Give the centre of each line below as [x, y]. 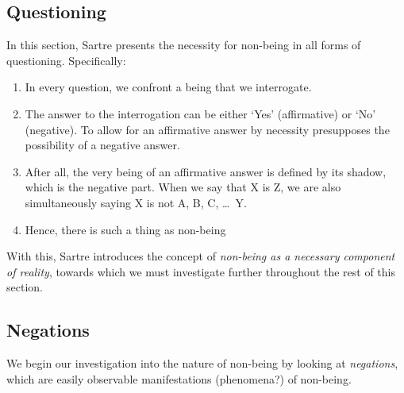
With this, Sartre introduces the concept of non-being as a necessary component [201, 256]
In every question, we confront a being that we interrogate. [168, 87]
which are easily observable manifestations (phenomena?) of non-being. [179, 378]
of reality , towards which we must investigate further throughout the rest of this [201, 271]
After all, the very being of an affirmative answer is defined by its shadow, [206, 171]
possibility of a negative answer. [102, 145]
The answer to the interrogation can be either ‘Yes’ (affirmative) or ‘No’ [200, 113]
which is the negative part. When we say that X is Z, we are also [183, 187]
